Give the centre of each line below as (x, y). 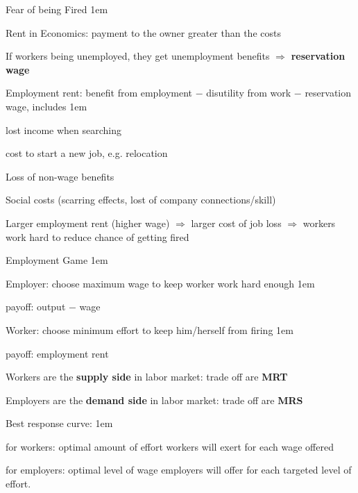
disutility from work (249, 93)
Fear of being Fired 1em (57, 9)
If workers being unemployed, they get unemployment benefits (138, 56)
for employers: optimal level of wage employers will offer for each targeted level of (179, 470)
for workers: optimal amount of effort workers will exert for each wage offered (170, 446)
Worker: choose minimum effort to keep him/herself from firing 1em (150, 329)
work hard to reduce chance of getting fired (97, 236)
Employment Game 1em (57, 260)
